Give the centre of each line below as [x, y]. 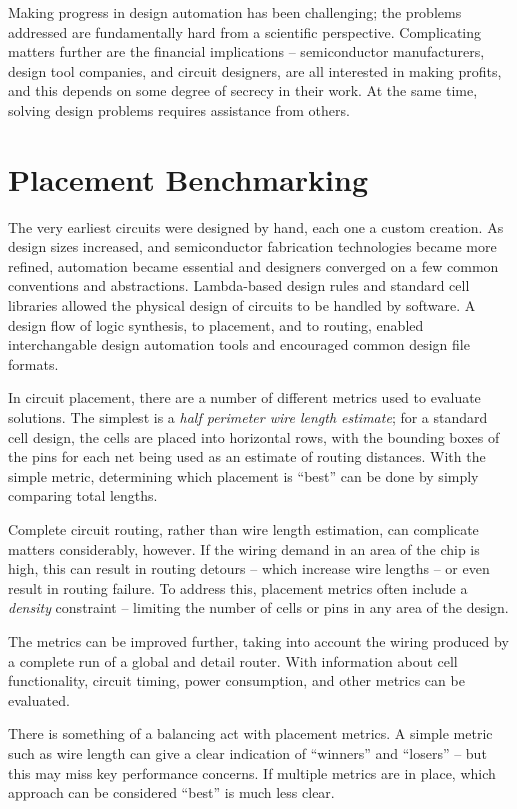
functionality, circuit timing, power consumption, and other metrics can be [236, 680]
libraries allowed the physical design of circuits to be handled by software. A [242, 305]
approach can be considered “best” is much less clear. [171, 792]
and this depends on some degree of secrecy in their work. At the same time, [243, 90]
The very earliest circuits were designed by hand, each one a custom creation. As [256, 226]
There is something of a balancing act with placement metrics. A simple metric [250, 733]
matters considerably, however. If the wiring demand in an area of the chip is [244, 548]
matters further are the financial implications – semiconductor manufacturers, [246, 51]
